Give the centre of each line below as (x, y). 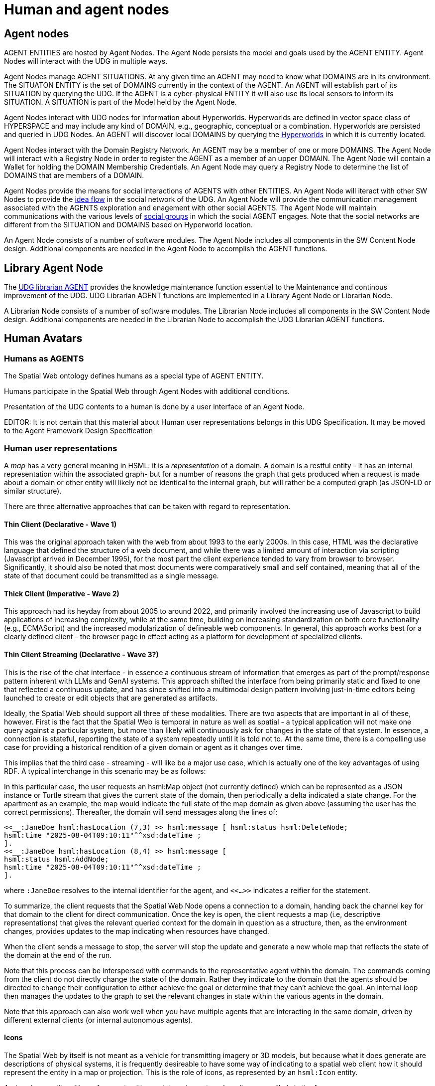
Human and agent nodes (87, 9)
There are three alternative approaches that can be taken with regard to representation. (147, 506)
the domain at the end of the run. (58, 955)
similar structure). (33, 491)
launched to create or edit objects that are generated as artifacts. (111, 698)
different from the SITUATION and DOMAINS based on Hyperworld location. (128, 225)
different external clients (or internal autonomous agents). (99, 1020)
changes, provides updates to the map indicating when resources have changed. (137, 931)
